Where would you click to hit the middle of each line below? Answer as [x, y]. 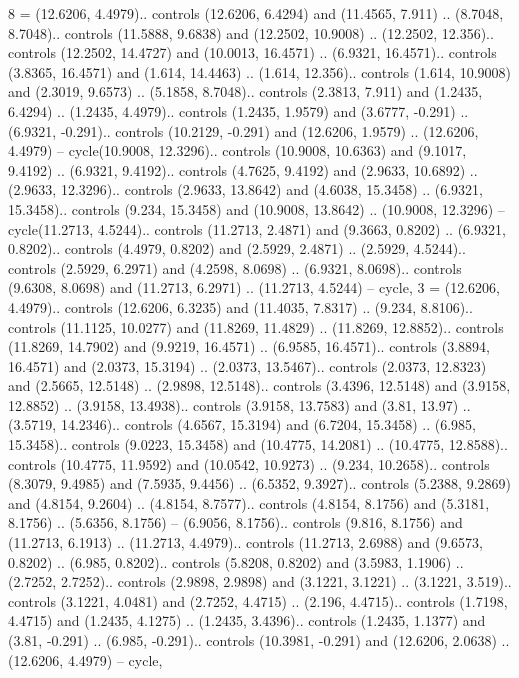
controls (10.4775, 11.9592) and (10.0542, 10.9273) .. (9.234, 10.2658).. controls [249, 463]
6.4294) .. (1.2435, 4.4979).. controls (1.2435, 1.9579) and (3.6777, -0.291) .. [238, 110]
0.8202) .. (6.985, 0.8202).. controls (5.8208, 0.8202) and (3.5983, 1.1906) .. [236, 561]
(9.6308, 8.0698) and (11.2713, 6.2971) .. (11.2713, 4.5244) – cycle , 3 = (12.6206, [254, 287]
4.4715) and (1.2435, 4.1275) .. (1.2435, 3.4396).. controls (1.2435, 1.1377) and [247, 620]
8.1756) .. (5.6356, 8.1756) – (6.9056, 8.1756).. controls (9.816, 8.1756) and [235, 522]
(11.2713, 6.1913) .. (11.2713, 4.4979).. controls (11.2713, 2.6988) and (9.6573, [245, 542]
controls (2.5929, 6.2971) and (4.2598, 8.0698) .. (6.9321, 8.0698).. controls [235, 267]
